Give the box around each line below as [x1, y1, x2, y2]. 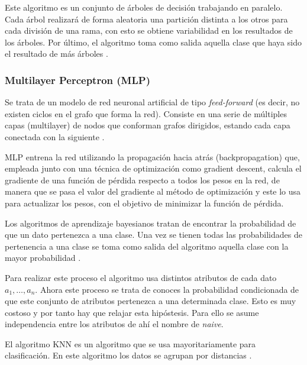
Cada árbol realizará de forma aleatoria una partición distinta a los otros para [5, 12, 288, 25]
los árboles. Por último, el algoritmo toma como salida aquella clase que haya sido [5, 35, 302, 48]
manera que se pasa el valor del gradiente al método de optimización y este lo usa [5, 185, 301, 198]
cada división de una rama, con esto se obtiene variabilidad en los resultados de [5, 24, 293, 37]
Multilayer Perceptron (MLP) [5, 72, 150, 87]
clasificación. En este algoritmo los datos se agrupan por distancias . [5, 349, 252, 361]
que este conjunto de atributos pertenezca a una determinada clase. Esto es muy [5, 295, 296, 307]
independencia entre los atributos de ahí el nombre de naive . [5, 318, 224, 330]
